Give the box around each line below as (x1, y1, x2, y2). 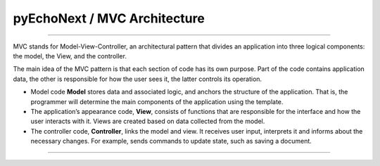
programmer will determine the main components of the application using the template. (30, 97, 284, 106)
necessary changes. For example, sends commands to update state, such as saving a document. (30, 137, 312, 146)
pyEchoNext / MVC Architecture (13, 11, 205, 26)
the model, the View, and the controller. (13, 51, 127, 60)
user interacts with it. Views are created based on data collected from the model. (30, 117, 265, 126)
